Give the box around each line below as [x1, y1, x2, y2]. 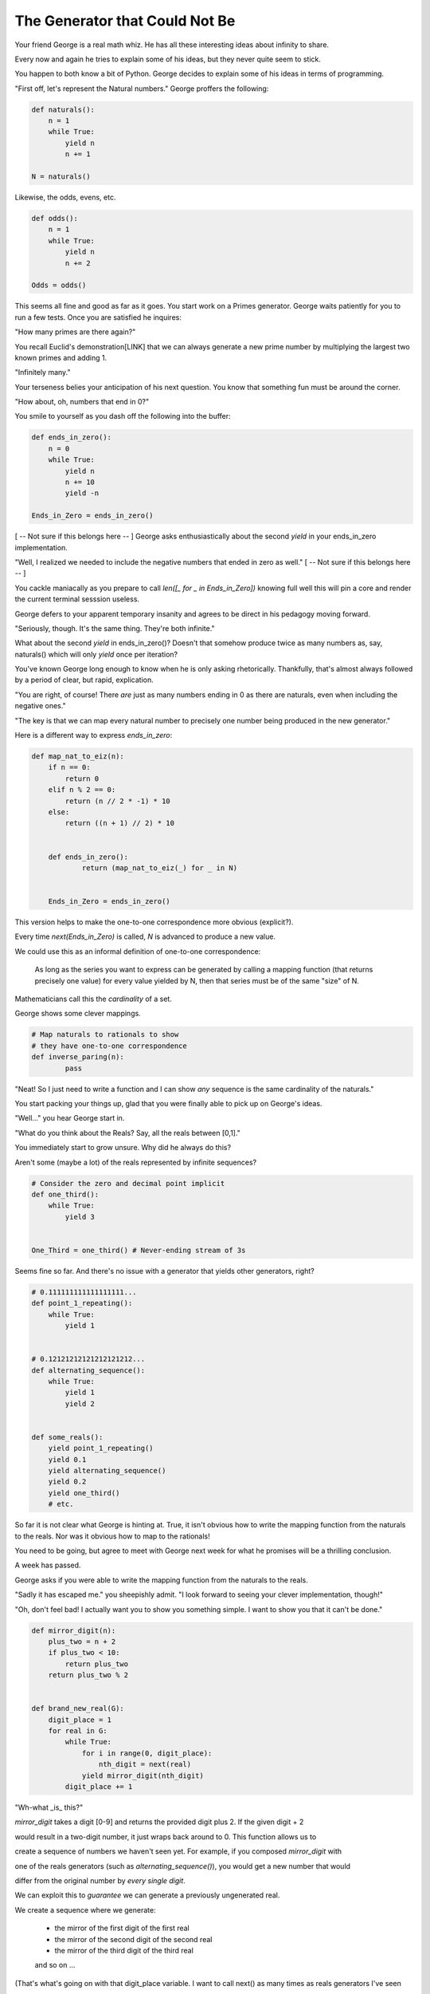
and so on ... [34, 1961, 76, 1970]
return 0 [64, 774, 100, 783]
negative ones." [14, 701, 67, 711]
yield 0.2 [48, 1477, 87, 1487]
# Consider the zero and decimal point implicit [31, 1179, 225, 1188]
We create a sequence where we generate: [14, 1905, 156, 1914]
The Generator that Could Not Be [14, 12, 236, 30]
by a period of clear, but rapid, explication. [14, 675, 154, 685]
